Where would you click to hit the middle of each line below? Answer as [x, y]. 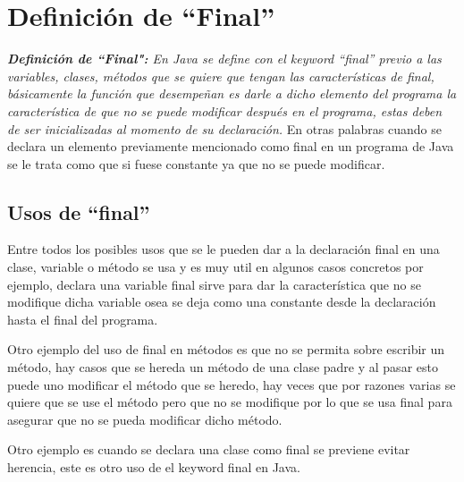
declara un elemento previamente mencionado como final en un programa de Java [231, 146]
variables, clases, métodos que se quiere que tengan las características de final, [221, 76]
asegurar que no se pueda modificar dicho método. [145, 419]
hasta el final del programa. [83, 319]
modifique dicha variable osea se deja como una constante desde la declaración [222, 302]
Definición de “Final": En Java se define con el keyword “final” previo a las [224, 59]
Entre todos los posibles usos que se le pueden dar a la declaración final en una [224, 249]
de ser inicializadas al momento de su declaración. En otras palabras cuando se [224, 128]
